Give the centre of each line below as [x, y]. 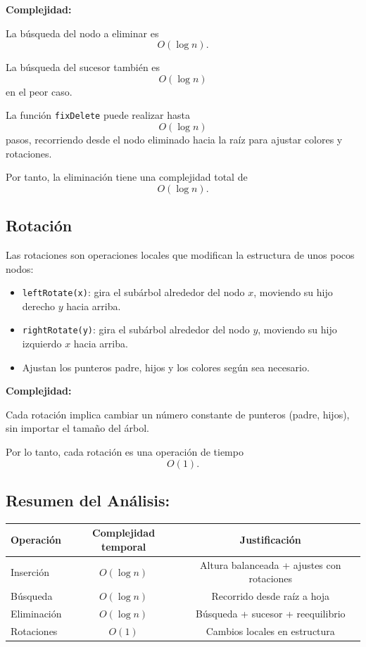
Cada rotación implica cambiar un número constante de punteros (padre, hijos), [178, 414]
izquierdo [42, 344]
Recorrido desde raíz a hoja [271, 596]
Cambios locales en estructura [270, 630]
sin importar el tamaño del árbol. [77, 428]
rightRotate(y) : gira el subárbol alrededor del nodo [136, 329]
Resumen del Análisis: [88, 500]
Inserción [30, 571]
